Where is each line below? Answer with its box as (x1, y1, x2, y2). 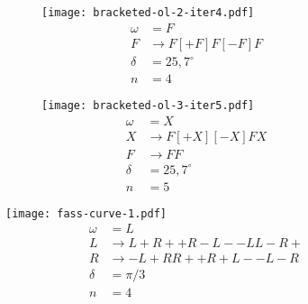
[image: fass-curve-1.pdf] (5, 207, 167, 220)
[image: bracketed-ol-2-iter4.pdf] (41, 6, 255, 19)
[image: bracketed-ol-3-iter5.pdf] (41, 99, 255, 113)
